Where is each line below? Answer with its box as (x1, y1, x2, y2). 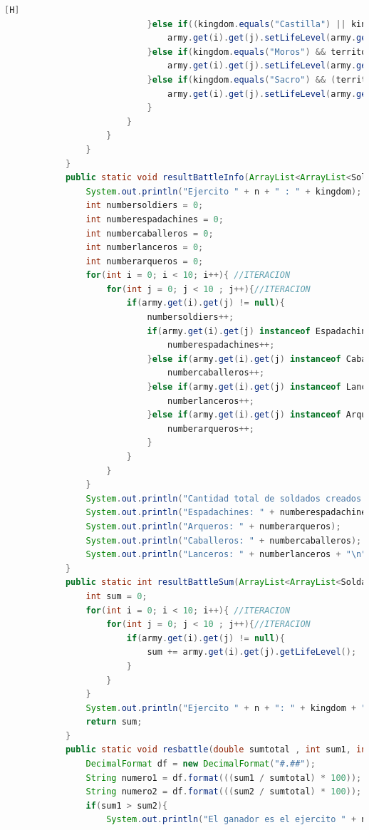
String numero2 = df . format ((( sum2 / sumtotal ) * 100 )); (85, 787, 362, 797)
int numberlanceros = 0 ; (85, 242, 204, 253)
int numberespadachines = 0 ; (85, 214, 224, 224)
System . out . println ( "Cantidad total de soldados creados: (85, 493, 367, 504)
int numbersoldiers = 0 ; (85, 200, 204, 211)
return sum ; (85, 717, 142, 727)
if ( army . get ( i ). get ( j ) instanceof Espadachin (147, 326, 367, 336)
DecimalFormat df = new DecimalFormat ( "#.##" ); (85, 759, 316, 769)
